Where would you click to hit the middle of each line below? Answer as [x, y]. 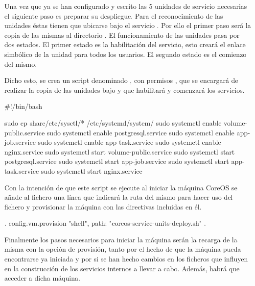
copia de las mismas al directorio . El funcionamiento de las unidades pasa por [122, 35]
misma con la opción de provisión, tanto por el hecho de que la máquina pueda [123, 249]
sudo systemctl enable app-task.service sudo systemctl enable [129, 142]
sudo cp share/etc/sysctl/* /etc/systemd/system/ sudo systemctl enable [113, 122]
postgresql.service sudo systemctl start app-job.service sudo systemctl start [117, 161]
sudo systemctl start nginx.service [92, 170]
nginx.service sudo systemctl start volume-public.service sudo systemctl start [120, 151]
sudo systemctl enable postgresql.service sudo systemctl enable [140, 132]
